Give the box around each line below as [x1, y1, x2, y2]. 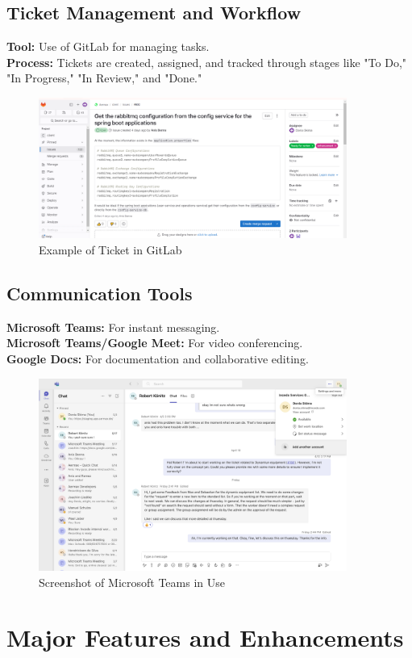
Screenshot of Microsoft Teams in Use [39, 573, 225, 590]
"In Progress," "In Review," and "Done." [6, 69, 202, 86]
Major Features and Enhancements [6, 621, 404, 654]
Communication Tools [6, 280, 193, 305]
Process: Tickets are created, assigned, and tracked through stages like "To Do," [6, 53, 407, 70]
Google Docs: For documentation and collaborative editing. [6, 350, 309, 367]
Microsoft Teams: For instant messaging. [6, 318, 220, 335]
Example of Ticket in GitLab [39, 241, 182, 258]
